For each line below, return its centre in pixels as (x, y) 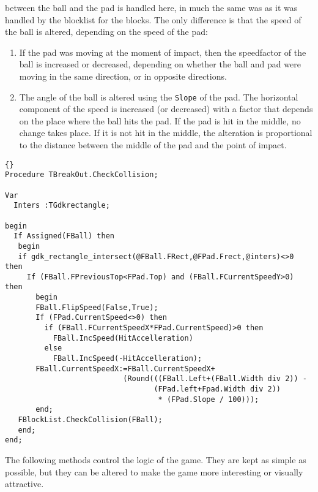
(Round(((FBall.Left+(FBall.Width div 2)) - (215, 379)
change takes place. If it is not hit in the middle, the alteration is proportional (166, 133)
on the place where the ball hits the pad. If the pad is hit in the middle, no (160, 120)
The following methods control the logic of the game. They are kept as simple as (156, 459)
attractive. (24, 484)
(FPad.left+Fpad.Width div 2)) (217, 389)
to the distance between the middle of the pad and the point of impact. (153, 145)
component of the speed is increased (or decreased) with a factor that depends (166, 109)
